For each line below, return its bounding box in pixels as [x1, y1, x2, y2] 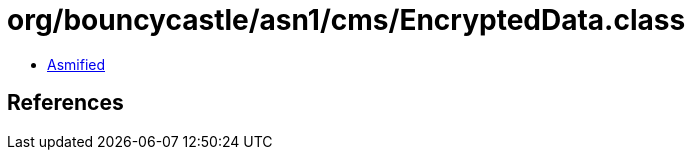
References [7, 90, 124, 116]
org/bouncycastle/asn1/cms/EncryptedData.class [7, 3, 686, 37]
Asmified [47, 55, 106, 73]
